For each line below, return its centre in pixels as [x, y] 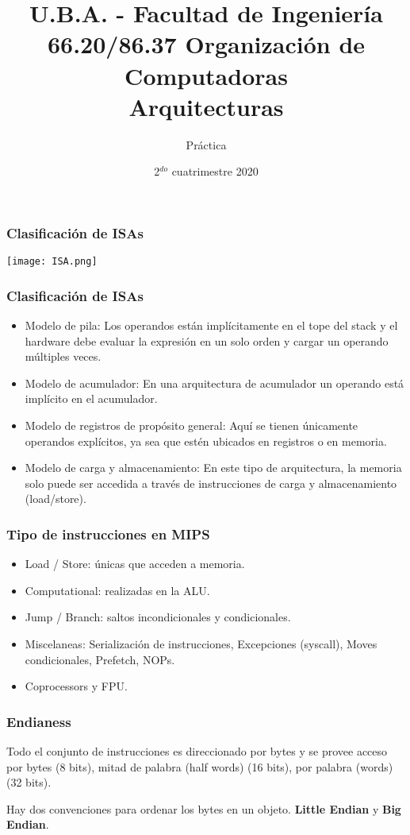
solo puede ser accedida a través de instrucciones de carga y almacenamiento [211, 483]
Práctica [206, 144]
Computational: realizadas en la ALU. [117, 590]
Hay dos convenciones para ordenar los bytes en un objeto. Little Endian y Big [204, 808]
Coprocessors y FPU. [76, 686]
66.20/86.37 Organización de [206, 44]
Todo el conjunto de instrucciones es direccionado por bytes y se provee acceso [197, 750]
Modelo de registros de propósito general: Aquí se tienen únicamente [192, 425]
